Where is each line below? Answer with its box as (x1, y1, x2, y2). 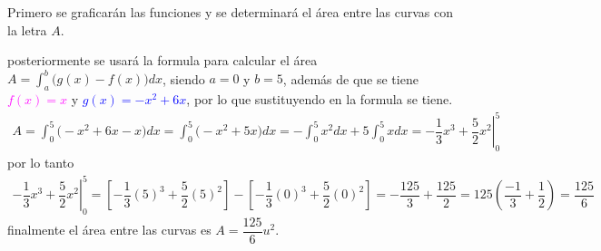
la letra (7, 20, 47, 39)
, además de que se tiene (282, 69, 419, 88)
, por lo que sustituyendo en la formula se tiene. (186, 90, 453, 109)
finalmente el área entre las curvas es (7, 220, 212, 239)
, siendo (162, 69, 205, 88)
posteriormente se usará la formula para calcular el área (7, 51, 318, 70)
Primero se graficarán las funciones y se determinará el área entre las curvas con (7, 3, 453, 21)
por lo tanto (7, 153, 74, 171)
